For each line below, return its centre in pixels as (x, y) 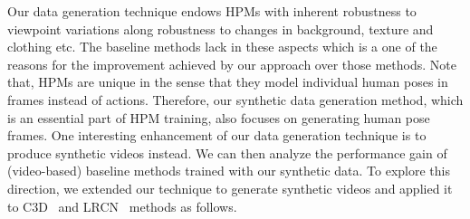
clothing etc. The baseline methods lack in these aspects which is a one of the (222, 47)
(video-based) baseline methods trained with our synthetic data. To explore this (229, 171)
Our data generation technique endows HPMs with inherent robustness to (212, 11)
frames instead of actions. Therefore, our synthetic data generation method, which (235, 99)
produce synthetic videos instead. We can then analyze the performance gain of (227, 152)
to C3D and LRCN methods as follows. (122, 206)
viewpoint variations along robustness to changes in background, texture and (221, 29)
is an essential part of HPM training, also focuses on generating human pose (219, 117)
